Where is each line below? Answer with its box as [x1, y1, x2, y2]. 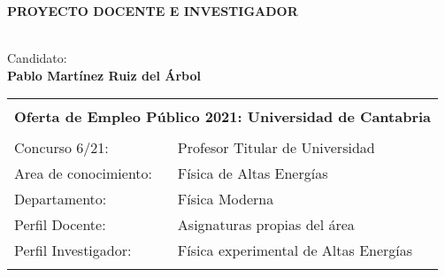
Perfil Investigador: [14, 240, 132, 261]
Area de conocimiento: [14, 163, 153, 184]
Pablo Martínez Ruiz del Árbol [7, 65, 201, 84]
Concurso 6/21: [14, 137, 109, 158]
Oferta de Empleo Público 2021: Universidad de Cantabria [14, 106, 432, 127]
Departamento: [14, 189, 107, 210]
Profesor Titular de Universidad [177, 137, 375, 158]
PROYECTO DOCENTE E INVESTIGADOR [7, 2, 298, 19]
